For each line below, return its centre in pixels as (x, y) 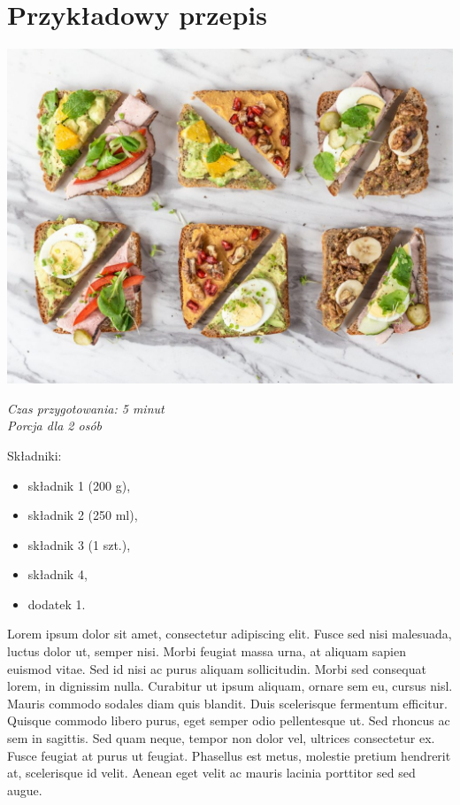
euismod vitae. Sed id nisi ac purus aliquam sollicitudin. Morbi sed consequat (217, 668)
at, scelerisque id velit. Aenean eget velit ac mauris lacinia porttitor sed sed (211, 773)
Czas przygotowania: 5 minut (86, 408)
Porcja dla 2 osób (55, 426)
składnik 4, (57, 574)
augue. (25, 790)
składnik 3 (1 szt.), (79, 544)
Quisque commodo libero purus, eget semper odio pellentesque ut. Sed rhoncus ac (229, 720)
